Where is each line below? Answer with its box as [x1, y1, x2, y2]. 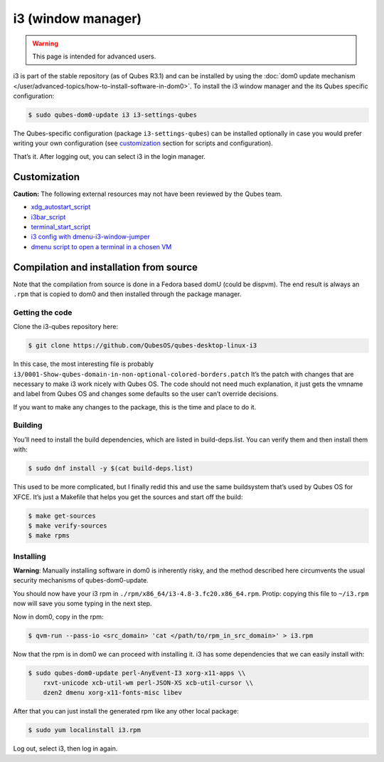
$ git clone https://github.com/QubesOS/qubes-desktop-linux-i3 [28, 342, 257, 350]
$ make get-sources [28, 511, 96, 520]
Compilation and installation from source [13, 261, 198, 273]
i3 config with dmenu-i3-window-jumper [31, 232, 150, 241]
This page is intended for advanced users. [32, 52, 156, 61]
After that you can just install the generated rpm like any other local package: [13, 707, 239, 716]
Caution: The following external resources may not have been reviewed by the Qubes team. [13, 189, 282, 198]
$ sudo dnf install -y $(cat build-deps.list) [28, 464, 193, 473]
